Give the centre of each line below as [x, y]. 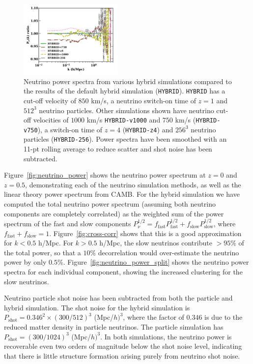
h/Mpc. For [56, 243]
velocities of [51, 120]
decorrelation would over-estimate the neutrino [169, 252]
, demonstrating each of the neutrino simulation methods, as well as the [133, 184]
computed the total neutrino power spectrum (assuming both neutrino [110, 204]
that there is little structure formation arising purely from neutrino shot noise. [122, 355]
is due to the [224, 317]
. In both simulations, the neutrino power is [166, 336]
